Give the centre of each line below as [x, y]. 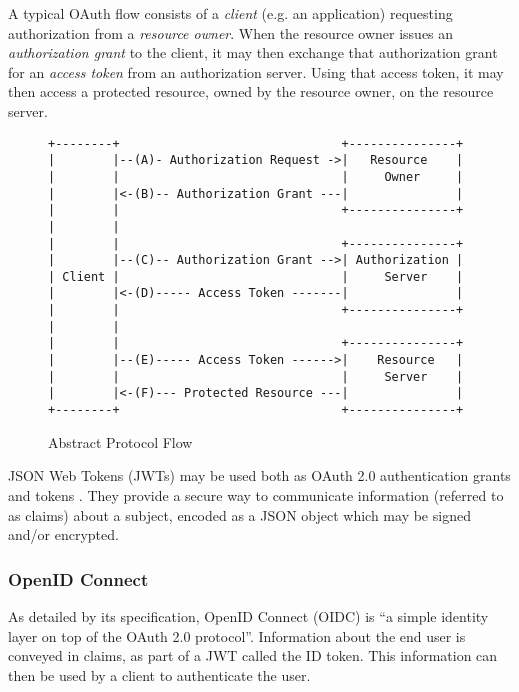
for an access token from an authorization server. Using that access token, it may [256, 71]
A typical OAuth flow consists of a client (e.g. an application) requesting [230, 13]
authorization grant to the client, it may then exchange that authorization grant [253, 52]
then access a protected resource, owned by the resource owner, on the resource [251, 91]
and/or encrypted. [63, 534]
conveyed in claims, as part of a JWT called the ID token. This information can [253, 655]
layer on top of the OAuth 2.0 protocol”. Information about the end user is [237, 635]
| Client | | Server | [256, 276]
